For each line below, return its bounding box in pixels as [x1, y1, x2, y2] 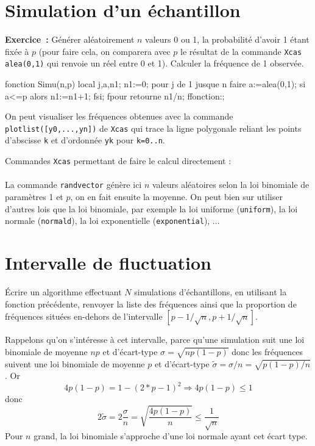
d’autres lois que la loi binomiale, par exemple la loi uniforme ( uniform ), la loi [5, 202, 298, 215]
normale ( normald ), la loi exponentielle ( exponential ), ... [5, 214, 220, 227]
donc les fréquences [232, 345, 303, 358]
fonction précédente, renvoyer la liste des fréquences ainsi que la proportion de [5, 297, 297, 310]
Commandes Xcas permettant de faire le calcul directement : [5, 154, 232, 167]
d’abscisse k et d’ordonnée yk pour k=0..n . [5, 134, 165, 146]
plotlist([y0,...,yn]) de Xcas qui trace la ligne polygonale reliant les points [5, 121, 302, 134]
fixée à [5, 45, 29, 57]
